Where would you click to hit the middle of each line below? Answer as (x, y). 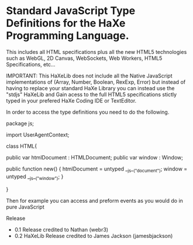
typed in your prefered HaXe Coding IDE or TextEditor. (71, 100)
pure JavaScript (25, 207)
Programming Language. (68, 36)
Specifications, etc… (31, 64)
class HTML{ (21, 146)
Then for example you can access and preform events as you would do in (94, 200)
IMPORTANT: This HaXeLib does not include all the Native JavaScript (89, 76)
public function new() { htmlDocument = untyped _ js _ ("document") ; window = (97, 169)
